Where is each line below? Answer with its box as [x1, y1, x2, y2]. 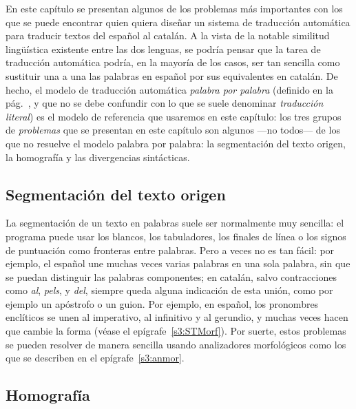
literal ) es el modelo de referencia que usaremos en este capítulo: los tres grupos [6, 109, 342, 123]
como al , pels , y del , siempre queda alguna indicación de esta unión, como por [6, 283, 333, 297]
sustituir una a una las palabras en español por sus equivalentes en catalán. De [6, 68, 338, 83]
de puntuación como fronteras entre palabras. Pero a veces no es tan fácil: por [6, 242, 335, 257]
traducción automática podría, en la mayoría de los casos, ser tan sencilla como [6, 55, 340, 70]
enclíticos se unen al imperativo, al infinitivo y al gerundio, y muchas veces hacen [6, 310, 348, 324]
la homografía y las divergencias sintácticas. [6, 149, 190, 164]
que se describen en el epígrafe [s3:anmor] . [6, 350, 185, 365]
